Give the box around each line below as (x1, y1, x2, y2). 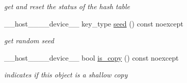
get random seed (4, 35, 54, 46)
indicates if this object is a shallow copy (4, 69, 128, 80)
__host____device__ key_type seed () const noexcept (4, 18, 183, 29)
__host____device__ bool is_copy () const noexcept (4, 52, 179, 63)
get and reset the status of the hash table (4, 1, 130, 11)
